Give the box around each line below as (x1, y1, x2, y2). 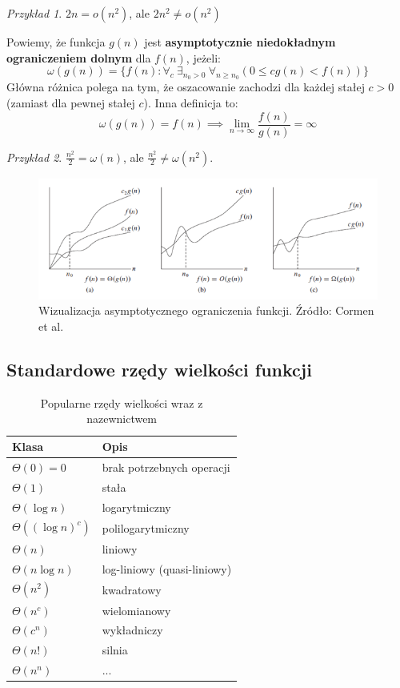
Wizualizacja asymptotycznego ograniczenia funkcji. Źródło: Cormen (38, 302, 374, 319)
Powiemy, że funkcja (6, 34, 106, 50)
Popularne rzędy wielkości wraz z (40, 394, 203, 411)
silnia (102, 642, 128, 658)
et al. (38, 318, 64, 335)
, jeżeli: (186, 49, 222, 66)
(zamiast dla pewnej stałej (6, 94, 135, 111)
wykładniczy (102, 622, 163, 638)
